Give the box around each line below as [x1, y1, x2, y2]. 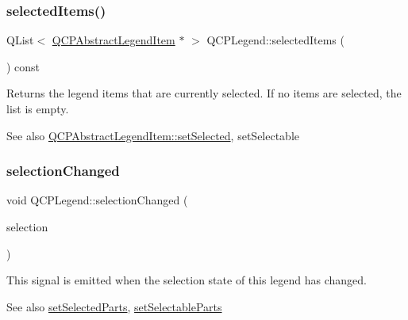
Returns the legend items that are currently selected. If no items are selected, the [6, 85, 402, 101]
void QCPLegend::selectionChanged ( [6, 192, 188, 208]
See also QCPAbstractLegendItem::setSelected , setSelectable [6, 127, 300, 143]
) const [6, 58, 40, 74]
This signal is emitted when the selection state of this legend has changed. [6, 272, 367, 288]
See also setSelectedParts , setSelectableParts [6, 298, 222, 314]
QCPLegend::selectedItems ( [206, 32, 344, 48]
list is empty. [6, 101, 69, 116]
